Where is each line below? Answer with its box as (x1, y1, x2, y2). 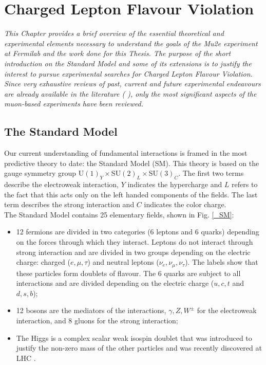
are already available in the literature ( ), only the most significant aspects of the (4, 88, 257, 99)
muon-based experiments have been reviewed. (4, 98, 143, 109)
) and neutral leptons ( (87, 257, 159, 267)
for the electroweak (197, 305, 257, 316)
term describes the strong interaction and (4, 199, 135, 210)
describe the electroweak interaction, (4, 179, 119, 190)
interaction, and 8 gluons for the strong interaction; (16, 315, 178, 326)
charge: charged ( (16, 257, 70, 267)
